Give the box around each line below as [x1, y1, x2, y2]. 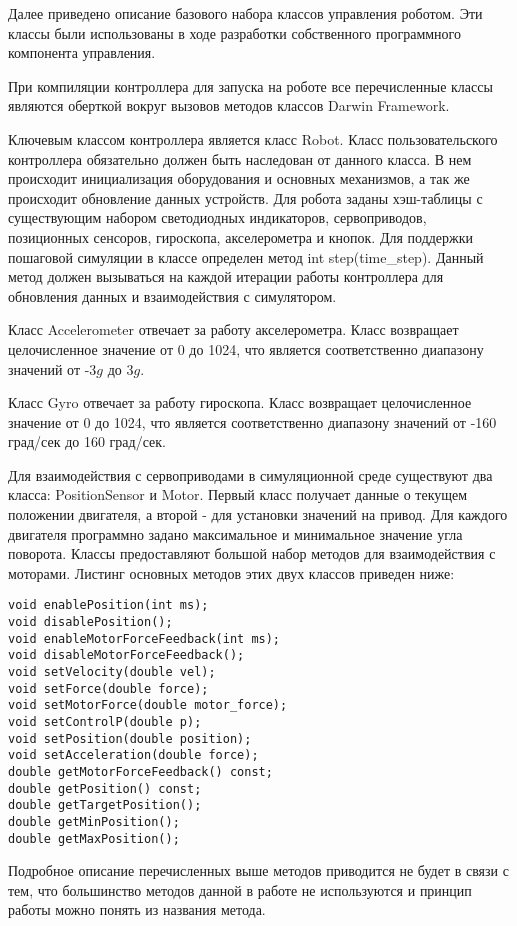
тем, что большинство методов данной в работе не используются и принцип [8, 879, 472, 900]
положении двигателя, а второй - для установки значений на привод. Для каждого [8, 504, 508, 525]
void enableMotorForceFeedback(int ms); [8, 631, 281, 646]
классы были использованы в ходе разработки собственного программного [8, 22, 462, 43]
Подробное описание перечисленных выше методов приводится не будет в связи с [8, 860, 509, 881]
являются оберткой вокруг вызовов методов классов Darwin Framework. [8, 95, 450, 116]
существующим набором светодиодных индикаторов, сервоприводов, [8, 207, 427, 228]
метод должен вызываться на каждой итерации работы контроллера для [8, 266, 444, 287]
